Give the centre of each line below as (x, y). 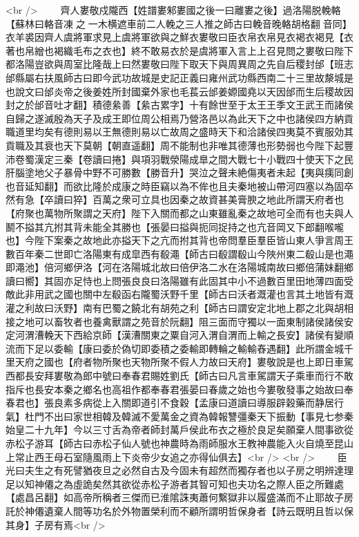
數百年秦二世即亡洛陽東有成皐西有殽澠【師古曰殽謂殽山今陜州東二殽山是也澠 (179, 253)
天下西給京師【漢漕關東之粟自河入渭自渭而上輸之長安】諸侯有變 (198, 335)
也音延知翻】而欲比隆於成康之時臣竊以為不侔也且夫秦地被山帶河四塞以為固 (175, 186)
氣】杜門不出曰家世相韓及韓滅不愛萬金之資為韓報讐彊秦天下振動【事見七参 (175, 416)
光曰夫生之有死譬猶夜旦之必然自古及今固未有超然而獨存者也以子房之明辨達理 (179, 470)
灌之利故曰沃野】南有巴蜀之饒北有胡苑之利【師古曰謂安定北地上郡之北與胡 (175, 308)
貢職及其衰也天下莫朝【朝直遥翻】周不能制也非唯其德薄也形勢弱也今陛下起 (175, 145)
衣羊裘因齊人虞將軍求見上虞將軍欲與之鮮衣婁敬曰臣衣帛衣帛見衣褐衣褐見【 (175, 37)
